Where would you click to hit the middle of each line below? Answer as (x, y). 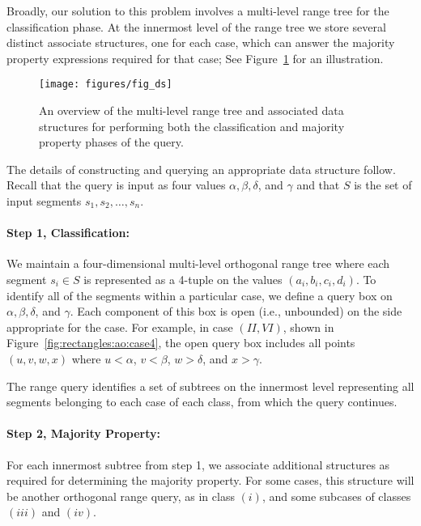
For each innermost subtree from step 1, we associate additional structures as (198, 464)
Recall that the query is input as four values (116, 185)
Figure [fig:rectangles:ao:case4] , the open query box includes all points (181, 343)
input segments (44, 201)
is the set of (383, 185)
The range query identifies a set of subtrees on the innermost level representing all (210, 386)
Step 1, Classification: (68, 233)
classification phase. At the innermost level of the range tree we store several (196, 26)
